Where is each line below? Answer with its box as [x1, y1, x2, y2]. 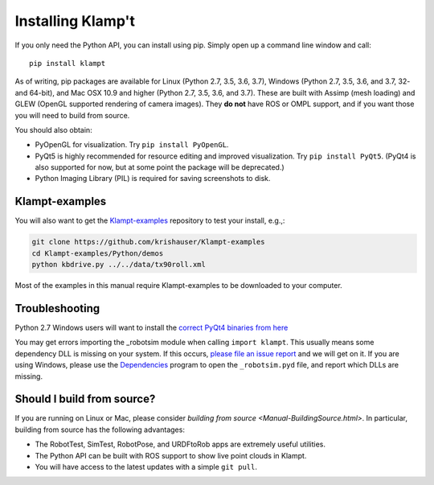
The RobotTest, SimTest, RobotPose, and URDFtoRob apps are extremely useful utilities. [35, 439, 325, 450]
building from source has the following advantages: [14, 425, 185, 434]
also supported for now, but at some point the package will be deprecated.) [35, 162, 285, 172]
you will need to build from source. [14, 110, 130, 120]
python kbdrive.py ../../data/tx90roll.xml [31, 260, 207, 269]
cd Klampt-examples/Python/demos [31, 249, 164, 257]
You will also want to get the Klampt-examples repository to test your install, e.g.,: [14, 216, 285, 225]
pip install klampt [29, 59, 106, 68]
